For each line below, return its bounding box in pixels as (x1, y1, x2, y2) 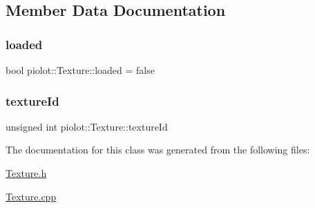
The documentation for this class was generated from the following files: (6, 142, 310, 157)
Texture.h (6, 166, 47, 180)
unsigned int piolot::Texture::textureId (6, 119, 168, 133)
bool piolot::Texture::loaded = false (6, 63, 155, 77)
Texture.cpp (6, 189, 57, 203)
